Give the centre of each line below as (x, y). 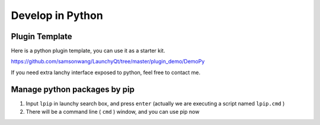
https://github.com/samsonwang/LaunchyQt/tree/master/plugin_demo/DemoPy (108, 62)
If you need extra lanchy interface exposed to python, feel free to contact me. (106, 72)
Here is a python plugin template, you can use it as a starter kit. (88, 51)
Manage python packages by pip (73, 89)
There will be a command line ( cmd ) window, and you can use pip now (113, 112)
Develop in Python (57, 15)
